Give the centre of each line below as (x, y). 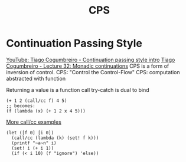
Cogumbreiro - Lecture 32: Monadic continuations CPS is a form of (88, 66)
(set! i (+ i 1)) (33, 148)
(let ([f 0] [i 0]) (30, 133)
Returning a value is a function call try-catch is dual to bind (78, 90)
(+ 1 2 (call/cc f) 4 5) (37, 101)
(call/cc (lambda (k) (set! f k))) (55, 138)
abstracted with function (36, 78)
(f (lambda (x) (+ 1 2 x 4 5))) (46, 111)
